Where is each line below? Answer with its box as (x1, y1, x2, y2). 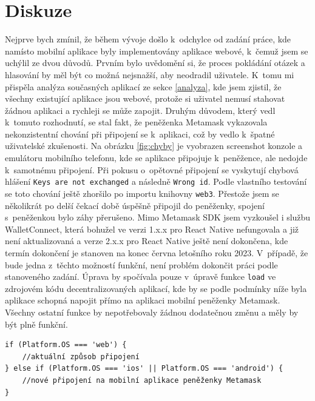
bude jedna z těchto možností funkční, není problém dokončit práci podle (5, 258, 278, 271)
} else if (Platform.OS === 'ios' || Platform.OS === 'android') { (5, 364, 283, 373)
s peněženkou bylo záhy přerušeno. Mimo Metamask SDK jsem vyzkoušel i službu (5, 211, 311, 224)
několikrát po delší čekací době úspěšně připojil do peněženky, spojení (5, 199, 265, 211)
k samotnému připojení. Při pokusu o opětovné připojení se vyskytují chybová (5, 163, 299, 176)
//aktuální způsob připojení (22, 352, 140, 361)
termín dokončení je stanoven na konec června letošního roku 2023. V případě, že (5, 246, 308, 259)
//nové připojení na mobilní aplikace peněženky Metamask (22, 376, 262, 385)
